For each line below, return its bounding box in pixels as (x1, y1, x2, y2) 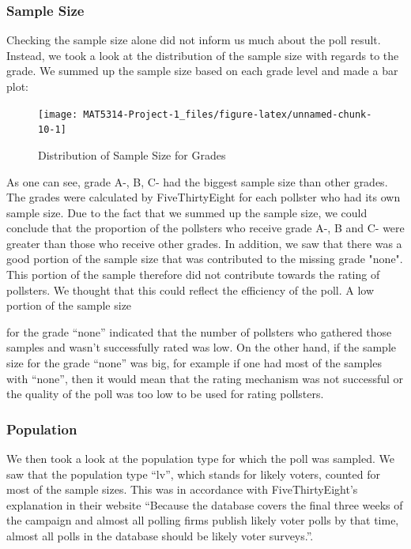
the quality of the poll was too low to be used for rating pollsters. (6, 385, 324, 402)
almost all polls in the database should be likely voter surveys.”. (6, 528, 314, 543)
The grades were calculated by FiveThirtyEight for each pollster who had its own (6, 189, 401, 205)
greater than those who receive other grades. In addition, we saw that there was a (6, 235, 402, 251)
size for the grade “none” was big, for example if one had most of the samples (6, 355, 382, 371)
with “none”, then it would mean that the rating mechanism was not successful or (6, 370, 404, 386)
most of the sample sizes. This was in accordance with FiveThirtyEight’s (6, 481, 358, 498)
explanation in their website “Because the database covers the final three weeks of (6, 496, 403, 513)
